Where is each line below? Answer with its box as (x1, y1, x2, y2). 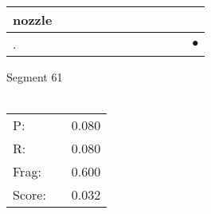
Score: (13, 185, 46, 204)
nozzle (13, 10, 53, 29)
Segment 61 (6, 69, 63, 85)
